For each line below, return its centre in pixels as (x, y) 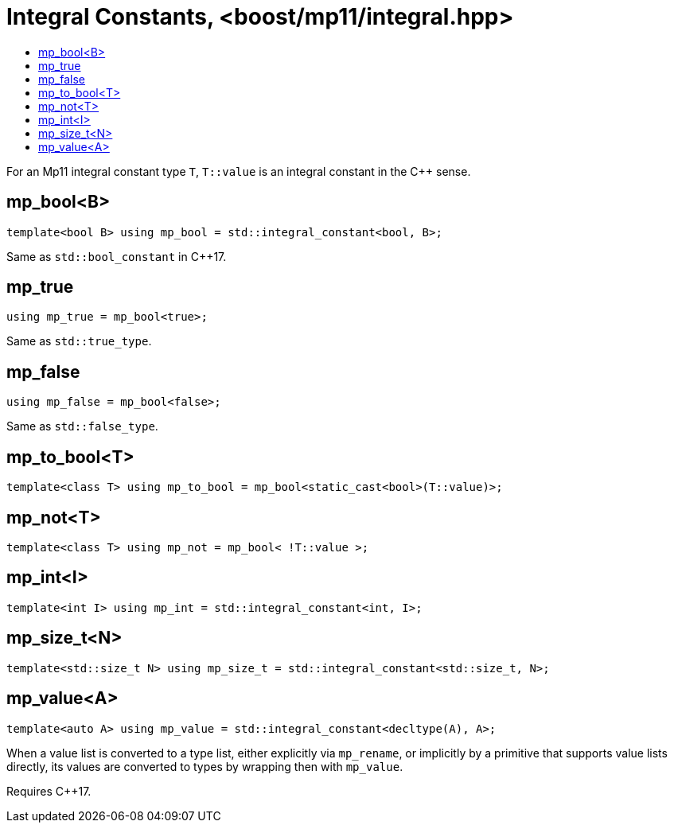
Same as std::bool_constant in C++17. (117, 256)
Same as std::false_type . (82, 426)
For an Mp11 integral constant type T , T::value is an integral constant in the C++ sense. (239, 171)
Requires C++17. (49, 791)
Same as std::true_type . (79, 341)
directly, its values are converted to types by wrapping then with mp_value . (205, 766)
